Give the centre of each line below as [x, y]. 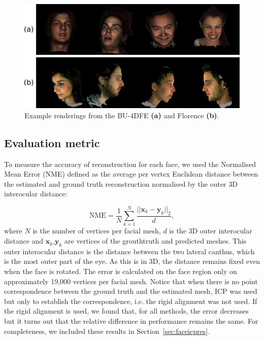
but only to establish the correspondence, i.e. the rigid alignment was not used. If [131, 301]
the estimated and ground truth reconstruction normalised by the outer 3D [121, 183]
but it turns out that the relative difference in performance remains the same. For [131, 321]
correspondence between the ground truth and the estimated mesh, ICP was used [131, 291]
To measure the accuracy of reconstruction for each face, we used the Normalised [130, 164]
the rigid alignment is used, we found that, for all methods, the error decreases [126, 311]
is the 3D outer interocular [211, 231]
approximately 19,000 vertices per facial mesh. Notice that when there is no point [131, 281]
